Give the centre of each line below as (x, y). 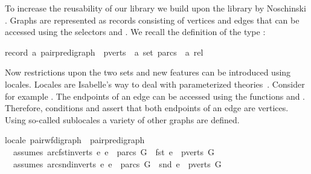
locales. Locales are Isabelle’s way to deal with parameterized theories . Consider (155, 84)
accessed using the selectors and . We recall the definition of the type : (135, 32)
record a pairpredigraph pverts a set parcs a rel (104, 52)
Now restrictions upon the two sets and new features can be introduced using (148, 72)
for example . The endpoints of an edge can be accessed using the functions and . (155, 96)
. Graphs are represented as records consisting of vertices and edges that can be (152, 20)
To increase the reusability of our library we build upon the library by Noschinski (155, 8)
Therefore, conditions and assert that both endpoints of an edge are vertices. (147, 108)
